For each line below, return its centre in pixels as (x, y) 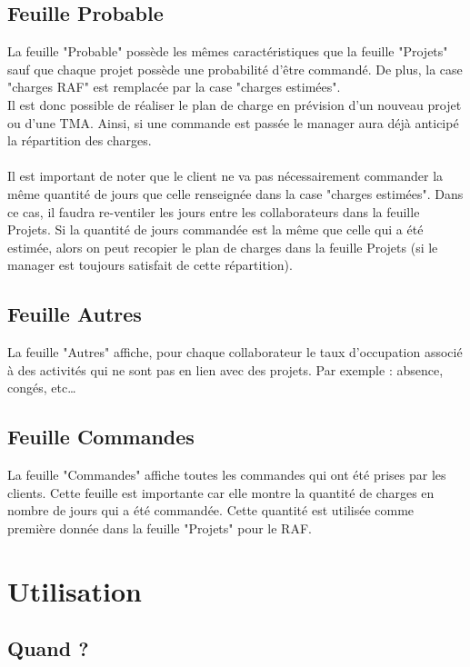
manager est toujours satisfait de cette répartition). (150, 265)
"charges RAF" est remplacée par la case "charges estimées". (174, 87)
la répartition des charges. (80, 140)
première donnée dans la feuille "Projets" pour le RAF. (160, 528)
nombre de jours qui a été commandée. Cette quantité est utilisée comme (211, 510)
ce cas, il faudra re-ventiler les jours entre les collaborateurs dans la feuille (214, 211)
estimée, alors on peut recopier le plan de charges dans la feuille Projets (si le (223, 247)
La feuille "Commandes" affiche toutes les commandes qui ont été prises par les (227, 475)
